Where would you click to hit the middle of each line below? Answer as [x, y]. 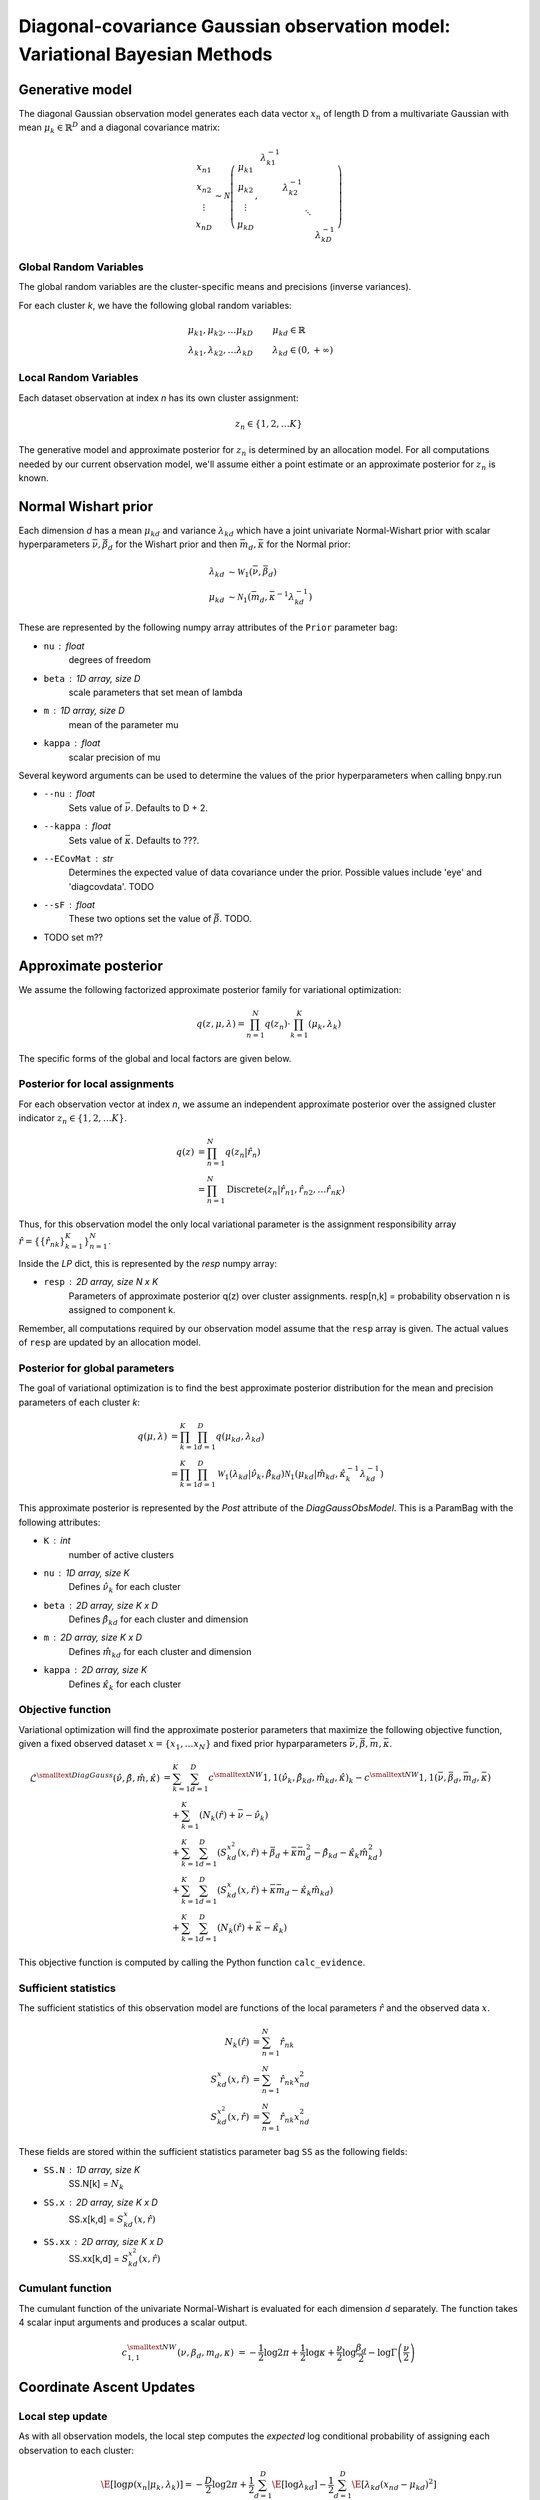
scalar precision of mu [114, 757]
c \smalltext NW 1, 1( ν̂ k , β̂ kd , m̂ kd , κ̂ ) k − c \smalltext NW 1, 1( [323, 1778]
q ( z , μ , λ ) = [220, 1023]
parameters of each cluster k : [79, 1402]
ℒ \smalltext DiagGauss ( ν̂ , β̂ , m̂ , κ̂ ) [95, 1777]
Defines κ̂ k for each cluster [125, 1685]
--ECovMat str [78, 858]
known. [33, 478]
